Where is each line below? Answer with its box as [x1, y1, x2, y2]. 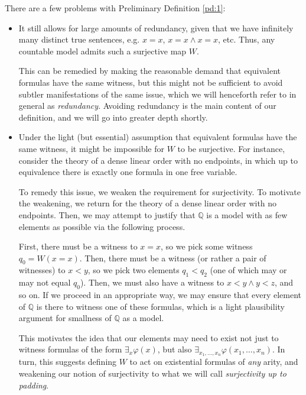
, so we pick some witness [160, 240, 253, 252]
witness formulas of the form [18, 343, 122, 355]
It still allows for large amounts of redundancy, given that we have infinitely [18, 21, 294, 34]
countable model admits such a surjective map [18, 44, 187, 57]
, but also [157, 343, 192, 355]
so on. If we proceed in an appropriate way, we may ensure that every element [18, 289, 302, 301]
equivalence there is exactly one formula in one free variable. [18, 166, 237, 178]
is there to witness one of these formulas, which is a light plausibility [36, 300, 285, 312]
